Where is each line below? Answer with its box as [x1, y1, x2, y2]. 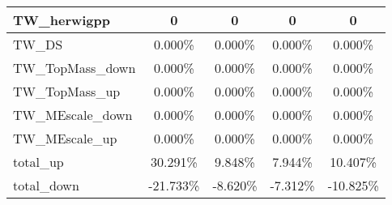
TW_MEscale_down [13, 105, 133, 124]
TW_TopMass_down [13, 58, 136, 77]
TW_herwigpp [13, 11, 111, 29]
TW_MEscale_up [13, 129, 117, 147]
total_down [13, 176, 79, 194]
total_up [13, 152, 64, 171]
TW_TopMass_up [13, 82, 121, 100]
